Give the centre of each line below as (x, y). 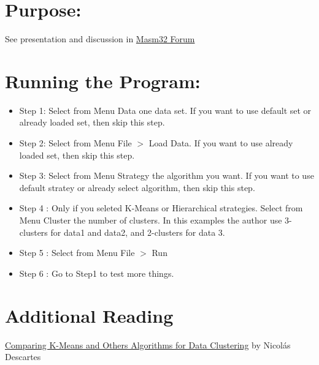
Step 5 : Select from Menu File (77, 253)
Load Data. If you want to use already (221, 143)
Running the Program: (103, 81)
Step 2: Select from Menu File (75, 143)
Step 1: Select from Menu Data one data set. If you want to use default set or (165, 110)
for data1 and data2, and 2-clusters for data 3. (138, 232)
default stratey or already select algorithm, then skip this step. (137, 187)
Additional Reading (89, 315)
